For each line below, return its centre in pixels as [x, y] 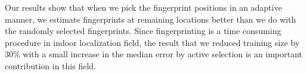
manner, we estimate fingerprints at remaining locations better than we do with [151, 19]
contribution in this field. [50, 65]
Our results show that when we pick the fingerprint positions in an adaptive [143, 7]
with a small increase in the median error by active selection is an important [163, 54]
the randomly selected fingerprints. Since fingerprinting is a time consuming [143, 31]
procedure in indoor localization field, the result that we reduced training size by [152, 42]
